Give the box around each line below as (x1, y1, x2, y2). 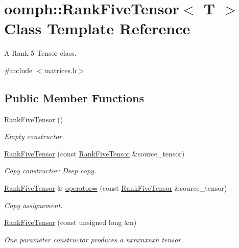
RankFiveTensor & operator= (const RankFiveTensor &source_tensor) (4, 183, 227, 193)
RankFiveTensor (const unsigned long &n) (4, 217, 137, 228)
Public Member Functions (4, 89, 144, 105)
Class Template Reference (4, 18, 190, 39)
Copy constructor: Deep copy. (4, 165, 97, 176)
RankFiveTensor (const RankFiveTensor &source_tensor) (4, 148, 185, 159)
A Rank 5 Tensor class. (4, 48, 77, 58)
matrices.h (44, 64, 77, 75)
